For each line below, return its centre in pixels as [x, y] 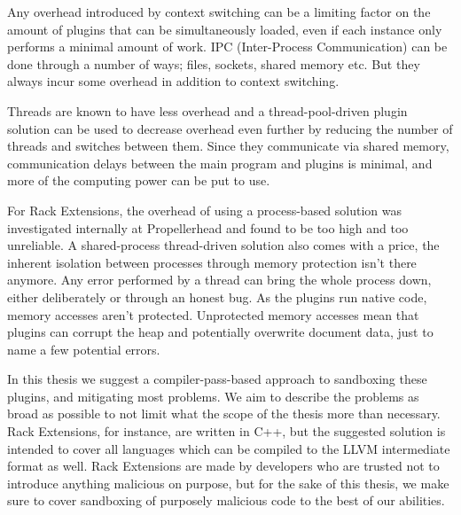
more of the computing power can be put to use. [139, 180]
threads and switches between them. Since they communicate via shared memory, [228, 146]
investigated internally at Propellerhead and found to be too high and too [208, 227]
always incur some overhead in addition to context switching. [173, 81]
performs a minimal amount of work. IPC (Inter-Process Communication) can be [227, 47]
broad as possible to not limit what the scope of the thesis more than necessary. [224, 414]
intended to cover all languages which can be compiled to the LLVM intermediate [229, 448]
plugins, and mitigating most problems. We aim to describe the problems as [213, 396]
